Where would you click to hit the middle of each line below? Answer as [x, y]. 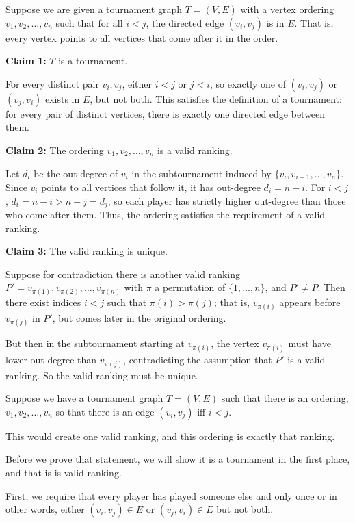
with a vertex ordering [287, 9]
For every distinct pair [52, 83]
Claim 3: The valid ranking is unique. [87, 251]
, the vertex [235, 343]
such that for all [89, 22]
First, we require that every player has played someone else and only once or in [171, 495]
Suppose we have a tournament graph [84, 398]
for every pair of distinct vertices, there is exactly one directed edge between [166, 113]
